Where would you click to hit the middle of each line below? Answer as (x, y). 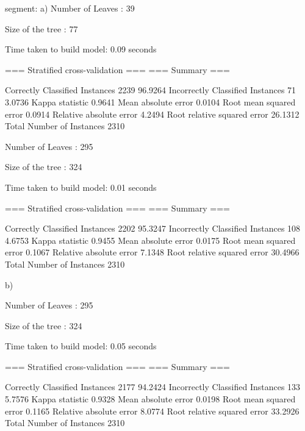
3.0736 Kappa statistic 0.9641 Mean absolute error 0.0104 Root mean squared (150, 102)
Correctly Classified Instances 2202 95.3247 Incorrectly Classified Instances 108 (153, 228)
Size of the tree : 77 (41, 28)
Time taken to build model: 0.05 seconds (81, 346)
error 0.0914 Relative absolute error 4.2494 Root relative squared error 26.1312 (152, 114)
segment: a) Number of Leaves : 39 (70, 8)
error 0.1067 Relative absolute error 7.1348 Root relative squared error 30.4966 (152, 252)
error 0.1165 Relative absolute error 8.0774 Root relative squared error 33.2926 (152, 411)
